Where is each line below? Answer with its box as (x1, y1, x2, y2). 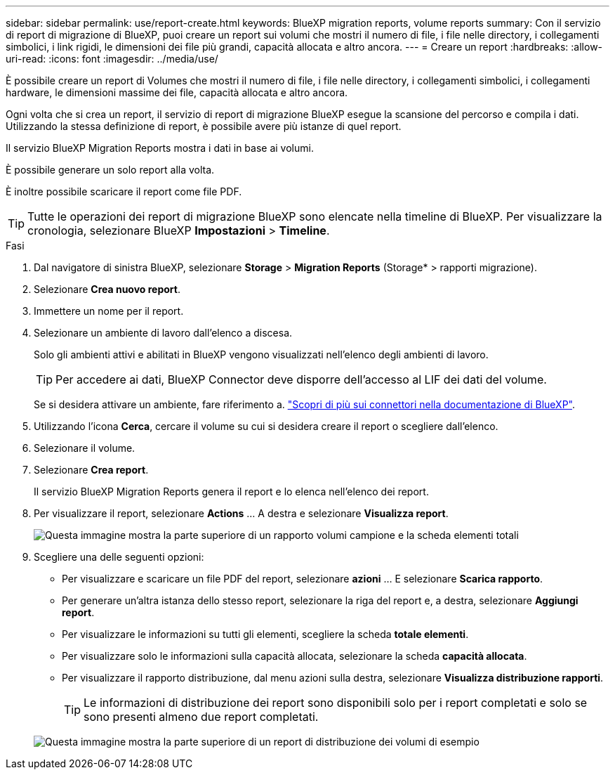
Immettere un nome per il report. (34, 305, 184, 317)
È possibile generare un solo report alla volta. (6, 164, 215, 176)
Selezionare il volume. (34, 442, 135, 454)
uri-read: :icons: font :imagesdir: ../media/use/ (6, 53, 218, 65)
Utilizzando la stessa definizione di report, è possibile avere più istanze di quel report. (6, 120, 402, 132)
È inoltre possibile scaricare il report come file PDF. (6, 185, 242, 197)
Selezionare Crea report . (34, 464, 149, 476)
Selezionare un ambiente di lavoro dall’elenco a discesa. (34, 327, 293, 339)
